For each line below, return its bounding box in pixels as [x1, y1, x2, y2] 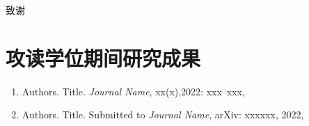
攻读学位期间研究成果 [6, 43, 201, 72]
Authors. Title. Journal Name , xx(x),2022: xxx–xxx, [22, 84, 245, 98]
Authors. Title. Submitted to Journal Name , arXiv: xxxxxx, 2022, [22, 107, 304, 122]
